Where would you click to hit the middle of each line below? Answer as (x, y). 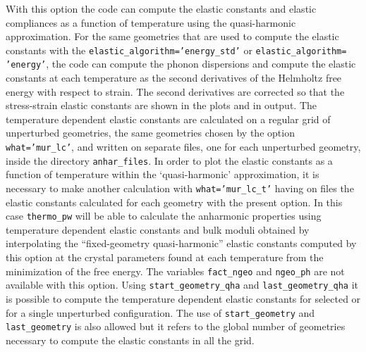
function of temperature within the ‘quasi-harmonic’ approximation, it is (163, 174)
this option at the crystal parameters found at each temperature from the (165, 257)
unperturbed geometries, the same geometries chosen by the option (150, 133)
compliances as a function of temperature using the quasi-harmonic (151, 22)
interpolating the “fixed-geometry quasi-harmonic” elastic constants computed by (181, 243)
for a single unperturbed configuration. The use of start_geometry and (160, 312)
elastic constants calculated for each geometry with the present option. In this (174, 202)
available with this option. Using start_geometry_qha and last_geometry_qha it (182, 285)
